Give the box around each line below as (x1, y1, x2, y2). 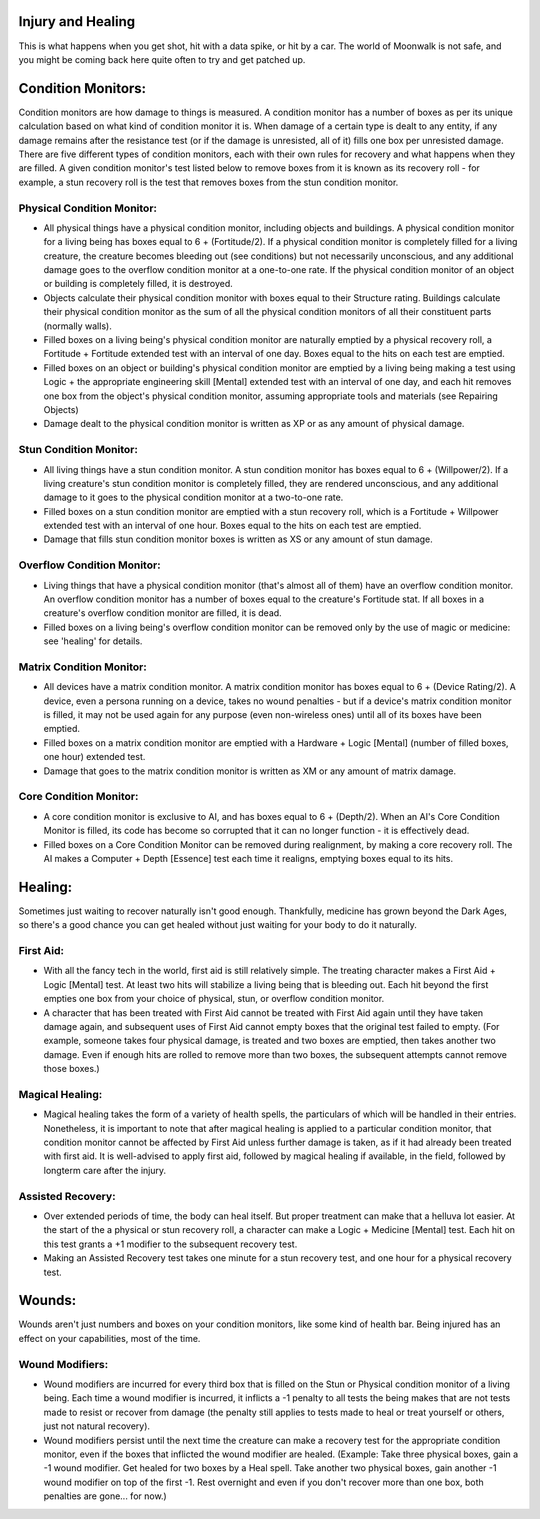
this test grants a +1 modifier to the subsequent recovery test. (43, 1238, 298, 1250)
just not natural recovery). (43, 1420, 150, 1432)
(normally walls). (43, 320, 112, 332)
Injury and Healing (18, 13, 136, 30)
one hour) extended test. (43, 751, 146, 763)
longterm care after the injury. (43, 1164, 167, 1176)
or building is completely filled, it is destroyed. (43, 278, 234, 290)
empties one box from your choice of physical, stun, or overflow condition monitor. (43, 993, 385, 1005)
